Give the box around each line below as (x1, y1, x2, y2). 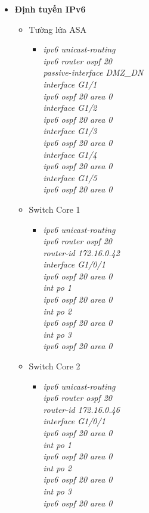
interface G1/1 (43, 77, 97, 90)
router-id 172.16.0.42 (43, 246, 120, 259)
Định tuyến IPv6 (14, 3, 86, 15)
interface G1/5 (43, 171, 97, 184)
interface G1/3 (43, 125, 97, 137)
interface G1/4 (43, 148, 97, 160)
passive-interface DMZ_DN (43, 66, 144, 79)
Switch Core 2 (29, 360, 80, 372)
